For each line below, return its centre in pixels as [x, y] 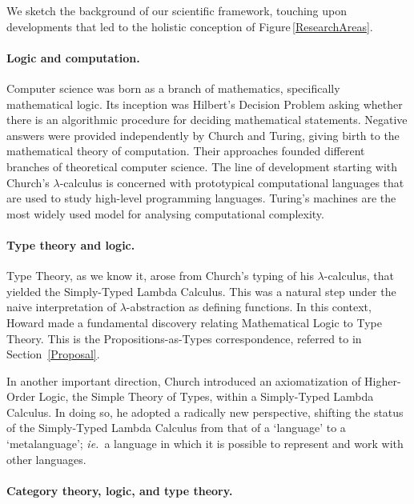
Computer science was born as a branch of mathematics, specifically [173, 88]
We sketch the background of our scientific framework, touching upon [177, 10]
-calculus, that [359, 276]
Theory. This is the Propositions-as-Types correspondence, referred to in [184, 338]
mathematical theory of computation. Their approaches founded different [186, 151]
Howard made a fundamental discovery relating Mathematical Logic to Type [194, 322]
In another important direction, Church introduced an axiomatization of [184, 380]
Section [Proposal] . [53, 354]
